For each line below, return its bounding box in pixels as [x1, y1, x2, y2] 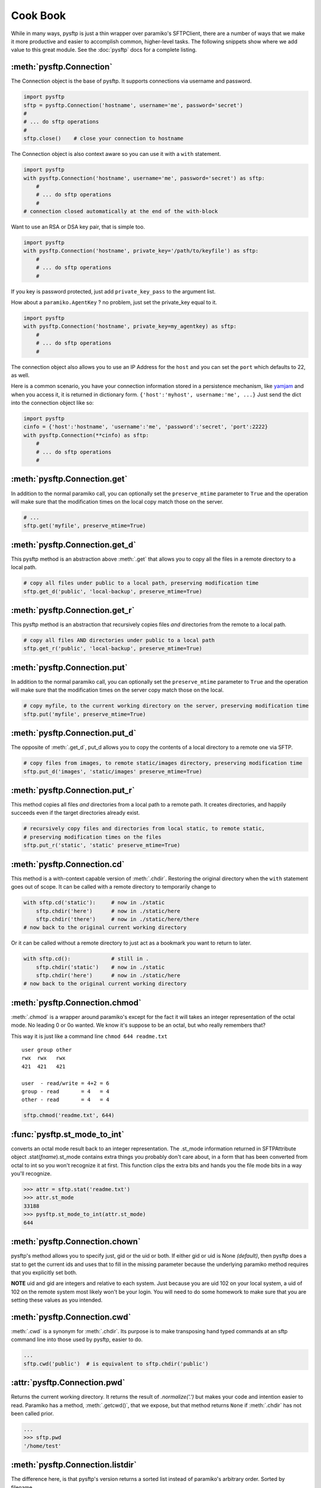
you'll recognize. [11, 1170, 52, 1177]
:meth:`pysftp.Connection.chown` [11, 1237, 141, 1247]
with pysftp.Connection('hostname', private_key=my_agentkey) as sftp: [23, 323, 237, 330]
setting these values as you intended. [11, 1296, 103, 1303]
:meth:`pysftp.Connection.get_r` [11, 605, 135, 615]
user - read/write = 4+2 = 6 [21, 1080, 110, 1086]
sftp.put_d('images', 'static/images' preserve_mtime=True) [23, 768, 203, 775]
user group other [21, 1046, 72, 1054]
